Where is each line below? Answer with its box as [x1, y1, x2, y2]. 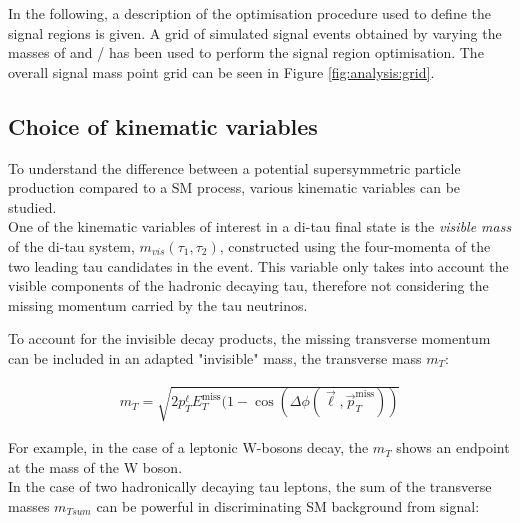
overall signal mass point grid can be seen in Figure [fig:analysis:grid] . [8, 61, 435, 82]
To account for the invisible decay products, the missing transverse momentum [8, 328, 491, 349]
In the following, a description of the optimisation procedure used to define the [8, 3, 491, 23]
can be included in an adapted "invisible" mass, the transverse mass [8, 347, 422, 368]
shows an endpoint [396, 437, 510, 458]
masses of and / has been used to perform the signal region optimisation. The [8, 42, 484, 63]
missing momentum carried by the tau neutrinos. [8, 294, 308, 315]
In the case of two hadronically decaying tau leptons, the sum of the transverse [8, 476, 492, 497]
